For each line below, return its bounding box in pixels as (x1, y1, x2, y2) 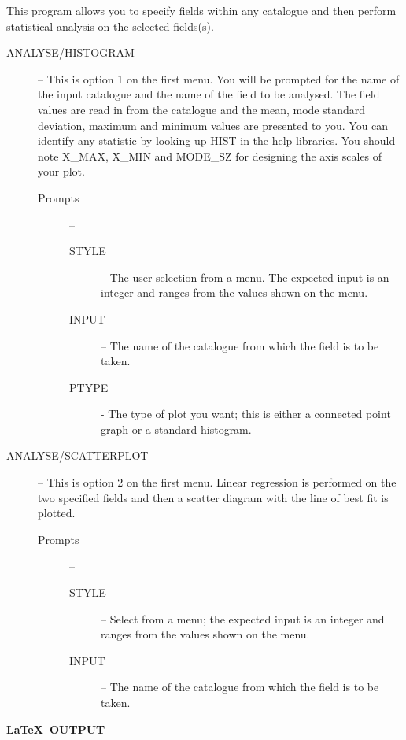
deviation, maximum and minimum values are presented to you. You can (38, 117, 389, 133)
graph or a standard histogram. (101, 420, 252, 437)
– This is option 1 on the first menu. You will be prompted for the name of (38, 70, 400, 87)
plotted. (38, 505, 76, 521)
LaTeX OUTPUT (6, 720, 105, 737)
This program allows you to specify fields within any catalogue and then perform (6, 2, 397, 18)
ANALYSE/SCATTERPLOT (6, 447, 149, 464)
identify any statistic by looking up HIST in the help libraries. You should (38, 132, 396, 149)
